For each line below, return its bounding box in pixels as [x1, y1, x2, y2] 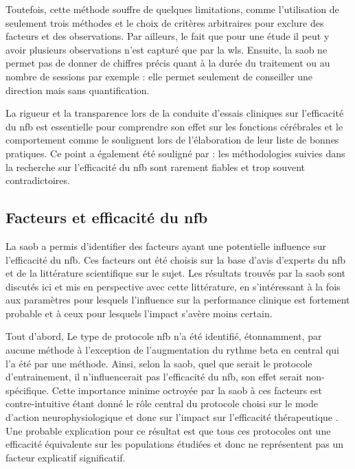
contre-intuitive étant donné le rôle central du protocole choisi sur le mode [5, 396, 318, 411]
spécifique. [5, 382, 49, 397]
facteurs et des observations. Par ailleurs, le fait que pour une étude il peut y [5, 29, 330, 43]
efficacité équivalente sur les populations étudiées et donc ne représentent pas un [5, 437, 344, 451]
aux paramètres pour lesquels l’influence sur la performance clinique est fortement [5, 293, 350, 307]
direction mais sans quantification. [5, 82, 150, 97]
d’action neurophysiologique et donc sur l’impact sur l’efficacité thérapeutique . [5, 410, 339, 424]
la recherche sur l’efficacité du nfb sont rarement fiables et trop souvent [5, 159, 306, 174]
